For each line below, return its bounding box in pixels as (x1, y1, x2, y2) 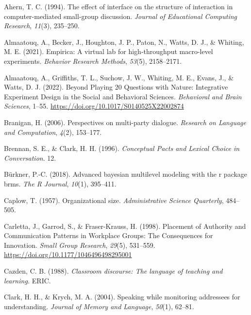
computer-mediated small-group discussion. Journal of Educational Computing (4, 11, 237, 21)
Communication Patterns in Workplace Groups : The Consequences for (4, 230, 213, 241)
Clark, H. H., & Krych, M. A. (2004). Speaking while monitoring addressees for (4, 292, 240, 302)
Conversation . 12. (4, 152, 56, 163)
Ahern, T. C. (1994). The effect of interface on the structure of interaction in (4, 1, 233, 11)
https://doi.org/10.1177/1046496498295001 (4, 249, 132, 259)
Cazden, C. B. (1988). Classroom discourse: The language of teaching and (4, 266, 223, 276)
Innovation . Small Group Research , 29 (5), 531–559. (4, 240, 155, 250)
